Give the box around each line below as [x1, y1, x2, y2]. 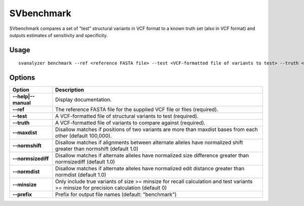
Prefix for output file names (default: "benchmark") [55, 191, 177, 198]
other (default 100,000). [55, 132, 112, 140]
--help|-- [12, 93, 35, 100]
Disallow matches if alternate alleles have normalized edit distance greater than [55, 165, 245, 172]
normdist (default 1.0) [55, 171, 106, 179]
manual [12, 99, 31, 107]
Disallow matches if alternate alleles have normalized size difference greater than [55, 152, 249, 159]
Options [9, 74, 35, 82]
